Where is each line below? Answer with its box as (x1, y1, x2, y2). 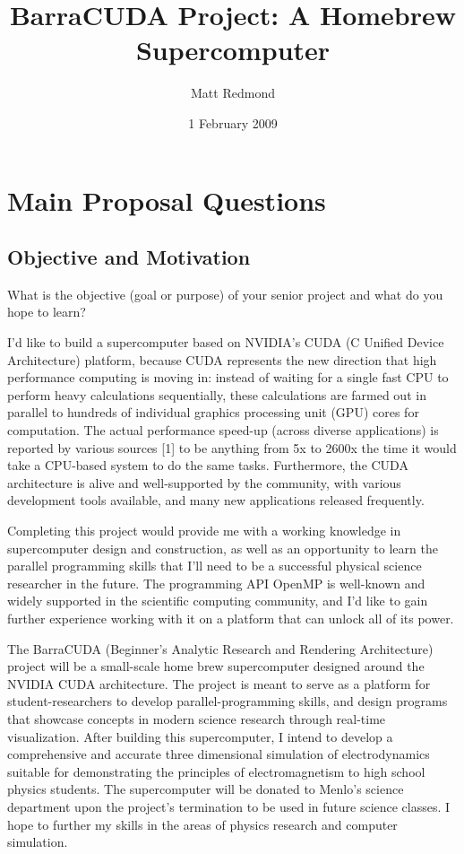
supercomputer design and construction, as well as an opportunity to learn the (7, 538, 438, 557)
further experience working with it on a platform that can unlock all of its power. (7, 608, 454, 627)
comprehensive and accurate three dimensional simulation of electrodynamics (7, 745, 430, 763)
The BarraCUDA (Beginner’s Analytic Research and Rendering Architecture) (7, 639, 434, 658)
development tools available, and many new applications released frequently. (7, 491, 425, 510)
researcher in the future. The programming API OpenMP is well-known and (7, 573, 425, 592)
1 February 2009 (188, 113, 278, 132)
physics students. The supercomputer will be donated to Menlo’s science (7, 780, 404, 798)
